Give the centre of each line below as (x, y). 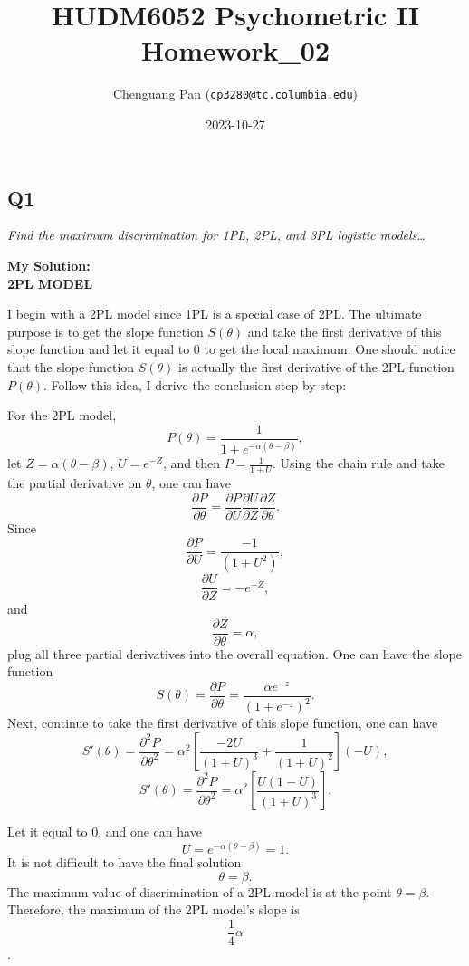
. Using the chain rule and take (358, 463)
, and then (191, 463)
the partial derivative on (75, 482)
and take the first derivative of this (345, 331)
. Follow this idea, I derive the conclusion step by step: (195, 384)
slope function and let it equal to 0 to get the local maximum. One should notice (231, 349)
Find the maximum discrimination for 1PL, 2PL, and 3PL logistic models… (216, 235)
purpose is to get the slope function (105, 331)
